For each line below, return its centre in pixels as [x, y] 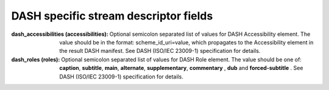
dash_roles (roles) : [36, 59]
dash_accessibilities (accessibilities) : [60, 34]
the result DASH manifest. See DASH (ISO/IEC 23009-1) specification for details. [160, 51]
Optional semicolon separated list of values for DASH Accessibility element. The [210, 34]
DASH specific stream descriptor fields [112, 16]
